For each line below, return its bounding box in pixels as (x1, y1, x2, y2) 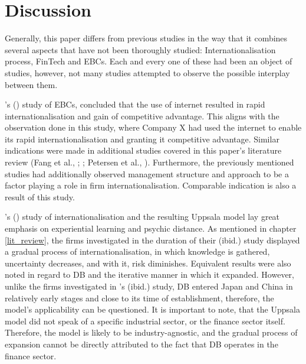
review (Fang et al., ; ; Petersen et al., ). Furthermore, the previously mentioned (5, 156, 294, 168)
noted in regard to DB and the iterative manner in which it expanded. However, (5, 268, 294, 281)
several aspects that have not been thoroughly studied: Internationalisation (5, 43, 276, 56)
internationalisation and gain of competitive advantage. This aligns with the (5, 109, 279, 122)
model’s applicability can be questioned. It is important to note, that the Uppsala (5, 303, 300, 316)
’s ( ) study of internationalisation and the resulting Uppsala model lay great (5, 210, 280, 223)
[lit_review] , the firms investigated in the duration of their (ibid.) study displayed (5, 233, 300, 246)
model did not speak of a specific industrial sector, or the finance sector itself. (5, 314, 285, 327)
